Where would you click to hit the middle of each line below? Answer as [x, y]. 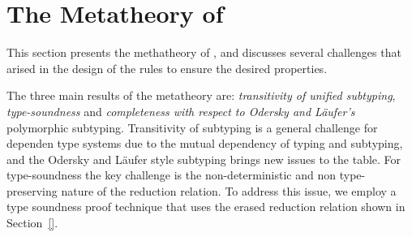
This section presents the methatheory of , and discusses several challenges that [204, 52]
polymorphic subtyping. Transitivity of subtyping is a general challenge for [192, 127]
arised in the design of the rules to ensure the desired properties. [167, 68]
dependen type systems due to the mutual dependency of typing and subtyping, [205, 143]
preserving [32, 190]
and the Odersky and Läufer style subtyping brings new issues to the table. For [204, 159]
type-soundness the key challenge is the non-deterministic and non [172, 175]
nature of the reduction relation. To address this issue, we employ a [229, 190]
